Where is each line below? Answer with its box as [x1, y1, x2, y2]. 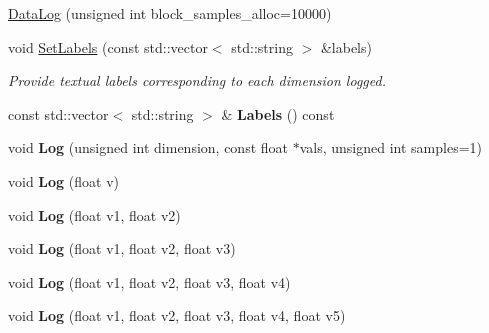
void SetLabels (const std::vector [8, 36, 208, 57]
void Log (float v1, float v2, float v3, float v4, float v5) [8, 305, 346, 326]
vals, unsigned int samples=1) [299, 137, 482, 158]
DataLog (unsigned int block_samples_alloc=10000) [8, 3, 332, 23]
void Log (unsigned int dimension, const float [8, 137, 288, 158]
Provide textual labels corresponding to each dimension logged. [8, 70, 386, 91]
